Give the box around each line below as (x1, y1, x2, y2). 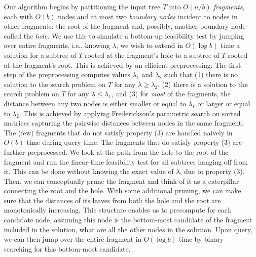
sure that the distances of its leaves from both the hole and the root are (4, 195, 221, 205)
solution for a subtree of (4, 49, 76, 60)
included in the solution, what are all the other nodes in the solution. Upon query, (4, 224, 253, 234)
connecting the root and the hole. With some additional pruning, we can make (4, 185, 241, 196)
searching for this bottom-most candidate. (4, 243, 131, 254)
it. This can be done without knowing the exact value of (4, 166, 174, 176)
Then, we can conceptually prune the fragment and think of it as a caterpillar (4, 175, 239, 186)
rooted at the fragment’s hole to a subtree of (84, 49, 219, 60)
